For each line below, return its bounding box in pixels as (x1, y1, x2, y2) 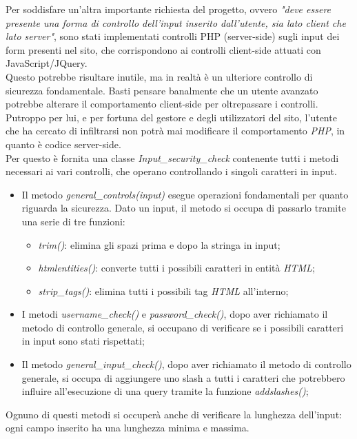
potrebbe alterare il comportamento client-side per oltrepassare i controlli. (6, 96, 318, 111)
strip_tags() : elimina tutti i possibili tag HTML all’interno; (38, 283, 289, 298)
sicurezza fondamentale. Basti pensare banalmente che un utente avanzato (6, 83, 318, 97)
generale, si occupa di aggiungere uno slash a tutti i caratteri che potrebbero (21, 370, 345, 385)
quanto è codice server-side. (6, 136, 121, 151)
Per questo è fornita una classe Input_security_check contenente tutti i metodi (6, 150, 339, 165)
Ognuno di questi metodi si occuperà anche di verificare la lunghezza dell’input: (6, 407, 342, 421)
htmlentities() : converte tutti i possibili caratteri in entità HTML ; (38, 261, 315, 275)
